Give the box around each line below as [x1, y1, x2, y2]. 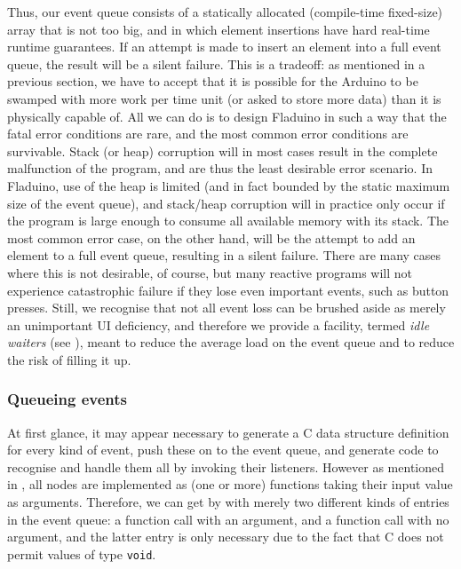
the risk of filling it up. [7, 350, 131, 368]
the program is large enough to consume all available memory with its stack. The [7, 211, 449, 230]
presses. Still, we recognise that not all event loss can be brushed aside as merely [7, 298, 446, 317]
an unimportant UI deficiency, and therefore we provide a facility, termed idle [7, 315, 430, 334]
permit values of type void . [7, 544, 156, 563]
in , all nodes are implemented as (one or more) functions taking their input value [7, 475, 453, 494]
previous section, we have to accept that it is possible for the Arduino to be [7, 72, 418, 91]
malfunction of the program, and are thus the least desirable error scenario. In [7, 159, 433, 178]
